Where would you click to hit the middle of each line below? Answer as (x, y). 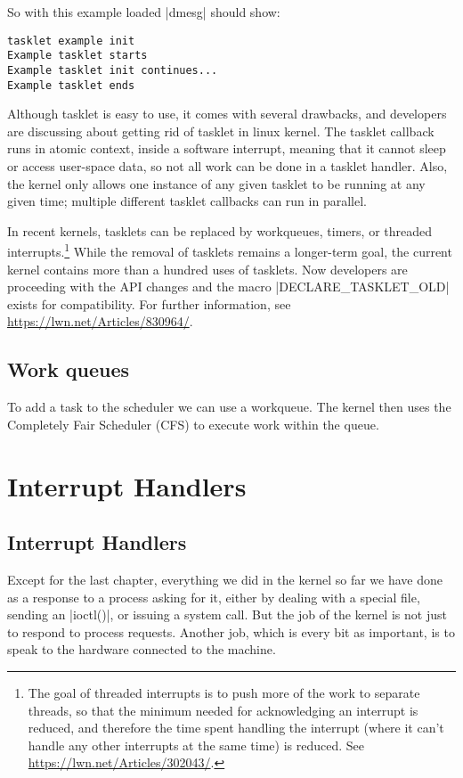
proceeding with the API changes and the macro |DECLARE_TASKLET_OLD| (228, 287)
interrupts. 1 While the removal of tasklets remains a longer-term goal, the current (230, 250)
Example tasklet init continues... (113, 70)
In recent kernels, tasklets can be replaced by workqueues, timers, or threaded (220, 230)
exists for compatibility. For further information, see (149, 303)
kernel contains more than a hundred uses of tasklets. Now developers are (207, 269)
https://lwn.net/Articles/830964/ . (100, 321)
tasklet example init (71, 41)
